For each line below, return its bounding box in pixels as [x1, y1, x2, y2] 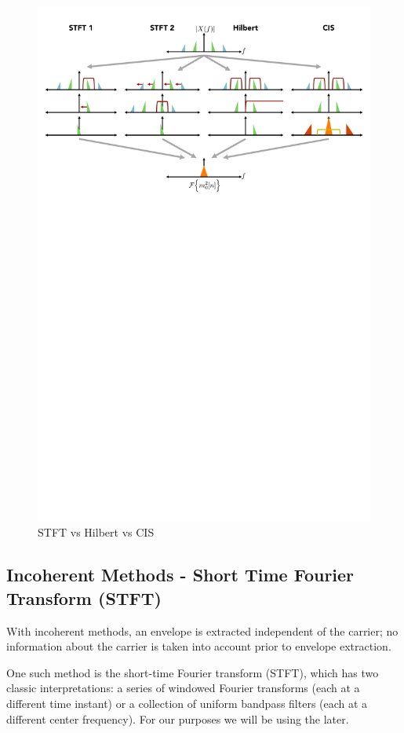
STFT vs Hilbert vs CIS [38, 524, 155, 541]
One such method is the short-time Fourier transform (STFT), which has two [6, 664, 379, 680]
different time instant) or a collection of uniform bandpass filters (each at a [6, 695, 368, 711]
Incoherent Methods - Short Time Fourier [6, 563, 355, 587]
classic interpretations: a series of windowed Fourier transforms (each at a [6, 680, 360, 696]
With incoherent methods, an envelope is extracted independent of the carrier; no [6, 622, 399, 639]
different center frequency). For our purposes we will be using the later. [6, 710, 349, 727]
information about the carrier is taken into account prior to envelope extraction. [6, 638, 391, 654]
